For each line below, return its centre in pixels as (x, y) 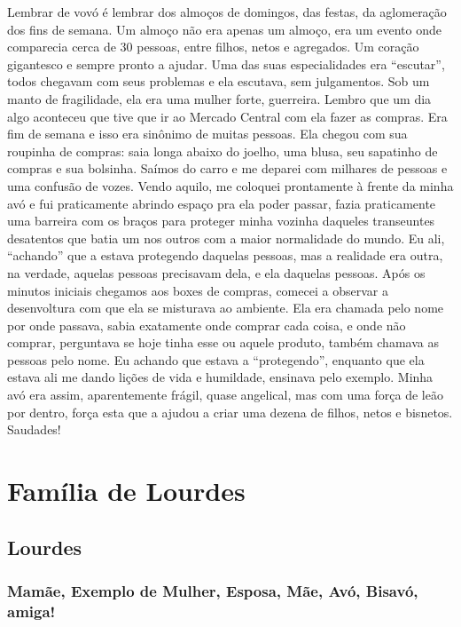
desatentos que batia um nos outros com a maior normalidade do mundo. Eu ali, (226, 238)
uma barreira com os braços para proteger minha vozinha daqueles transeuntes (221, 221)
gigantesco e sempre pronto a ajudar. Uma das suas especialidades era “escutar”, (226, 63)
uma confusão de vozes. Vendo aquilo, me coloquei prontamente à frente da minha (230, 185)
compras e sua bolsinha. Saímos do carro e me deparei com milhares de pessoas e (227, 168)
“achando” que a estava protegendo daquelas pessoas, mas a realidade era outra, (225, 255)
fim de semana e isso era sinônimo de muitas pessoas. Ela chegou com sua (207, 134)
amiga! (31, 611)
